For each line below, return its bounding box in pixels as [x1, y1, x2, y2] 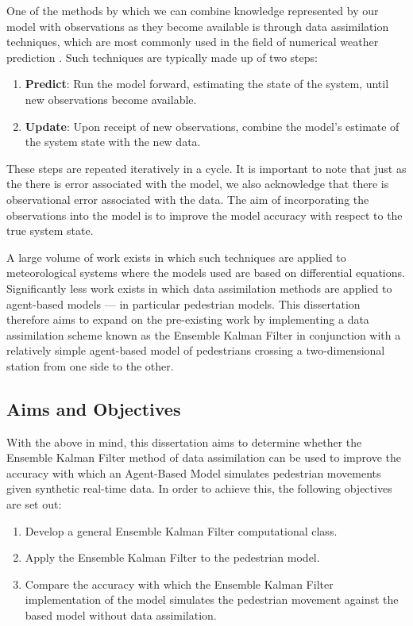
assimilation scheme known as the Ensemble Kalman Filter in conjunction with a [6, 326, 401, 343]
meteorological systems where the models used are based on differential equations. [6, 264, 405, 281]
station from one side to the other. [6, 357, 174, 374]
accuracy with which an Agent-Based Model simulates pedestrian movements [6, 464, 381, 481]
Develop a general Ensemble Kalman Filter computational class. [25, 522, 338, 539]
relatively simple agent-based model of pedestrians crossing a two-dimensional [6, 342, 385, 359]
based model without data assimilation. [25, 607, 217, 624]
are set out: [6, 496, 62, 513]
